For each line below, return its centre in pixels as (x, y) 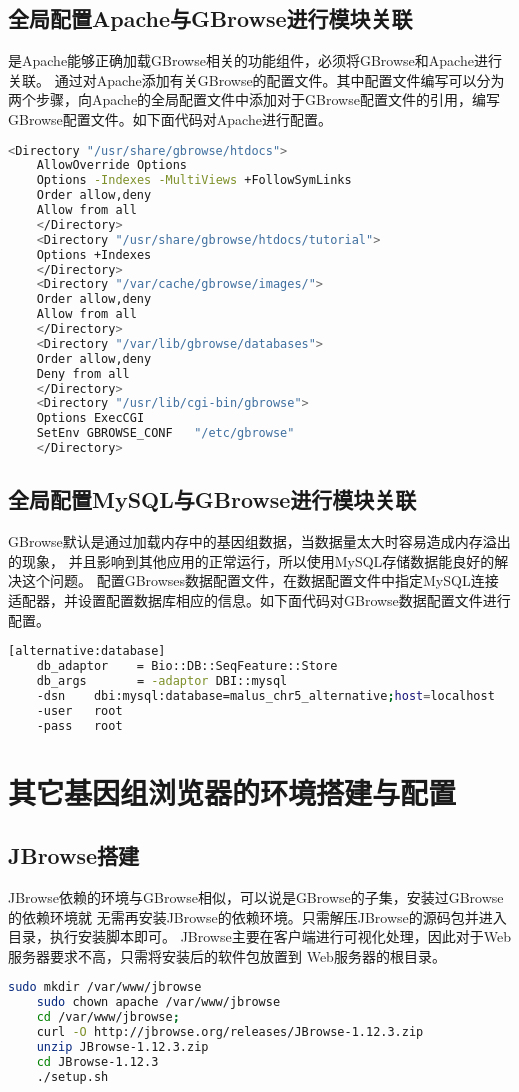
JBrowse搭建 (74, 855)
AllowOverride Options (111, 165)
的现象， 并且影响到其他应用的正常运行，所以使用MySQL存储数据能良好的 (251, 560)
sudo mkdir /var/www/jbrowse (105, 987)
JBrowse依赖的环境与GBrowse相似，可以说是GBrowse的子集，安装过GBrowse (256, 896)
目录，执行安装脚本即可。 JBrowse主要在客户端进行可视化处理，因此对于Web (259, 936)
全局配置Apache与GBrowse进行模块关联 (210, 18)
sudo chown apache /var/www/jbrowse (158, 1002)
